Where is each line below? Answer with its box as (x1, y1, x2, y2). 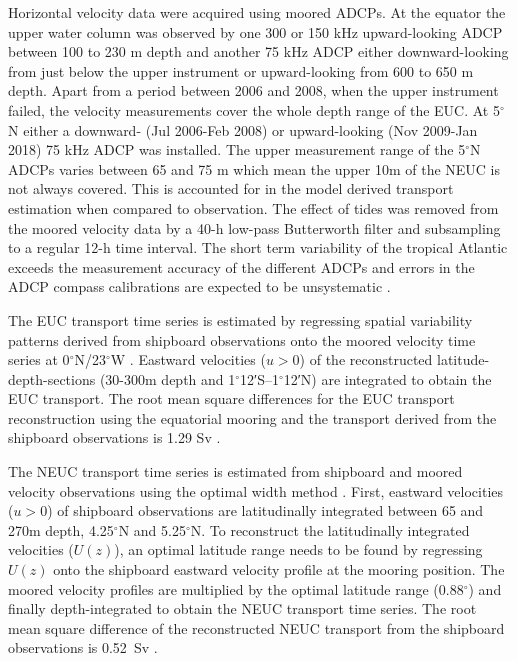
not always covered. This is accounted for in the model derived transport (8, 178, 454, 199)
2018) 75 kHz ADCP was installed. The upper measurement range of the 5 (8, 139, 466, 160)
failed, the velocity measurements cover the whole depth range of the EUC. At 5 (8, 99, 500, 120)
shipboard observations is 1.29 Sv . (8, 427, 221, 448)
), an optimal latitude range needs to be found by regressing (114, 539, 483, 560)
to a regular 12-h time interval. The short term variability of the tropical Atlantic (8, 237, 508, 258)
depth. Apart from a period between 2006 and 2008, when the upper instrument (8, 80, 499, 101)
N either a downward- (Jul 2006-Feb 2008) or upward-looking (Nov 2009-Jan (8, 119, 478, 140)
